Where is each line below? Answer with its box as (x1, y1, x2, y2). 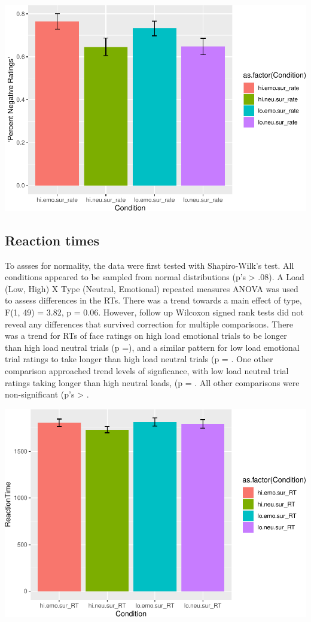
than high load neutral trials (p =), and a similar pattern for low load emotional (5, 341, 300, 353)
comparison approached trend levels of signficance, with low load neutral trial (5, 364, 289, 377)
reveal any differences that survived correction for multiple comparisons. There (5, 317, 294, 330)
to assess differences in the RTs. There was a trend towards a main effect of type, (5, 294, 302, 307)
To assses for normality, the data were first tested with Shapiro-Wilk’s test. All (5, 259, 294, 271)
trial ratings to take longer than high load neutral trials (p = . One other (5, 353, 273, 365)
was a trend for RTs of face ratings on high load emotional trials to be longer (5, 329, 287, 342)
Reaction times (5, 230, 100, 249)
